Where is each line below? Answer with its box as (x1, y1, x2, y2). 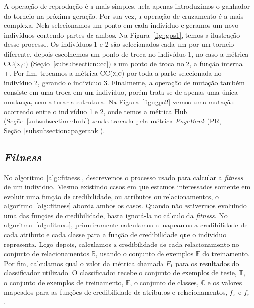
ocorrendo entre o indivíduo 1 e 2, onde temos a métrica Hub (4, 106, 187, 116)
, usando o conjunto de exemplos (95, 248, 194, 259)
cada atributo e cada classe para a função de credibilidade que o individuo (4, 229, 227, 240)
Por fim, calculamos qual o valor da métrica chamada (4, 258, 164, 268)
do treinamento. (202, 248, 250, 259)
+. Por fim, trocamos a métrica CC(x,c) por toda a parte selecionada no (4, 68, 222, 78)
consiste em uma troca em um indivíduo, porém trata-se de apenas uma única (4, 87, 238, 97)
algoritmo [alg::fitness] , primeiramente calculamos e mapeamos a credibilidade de (4, 220, 248, 230)
